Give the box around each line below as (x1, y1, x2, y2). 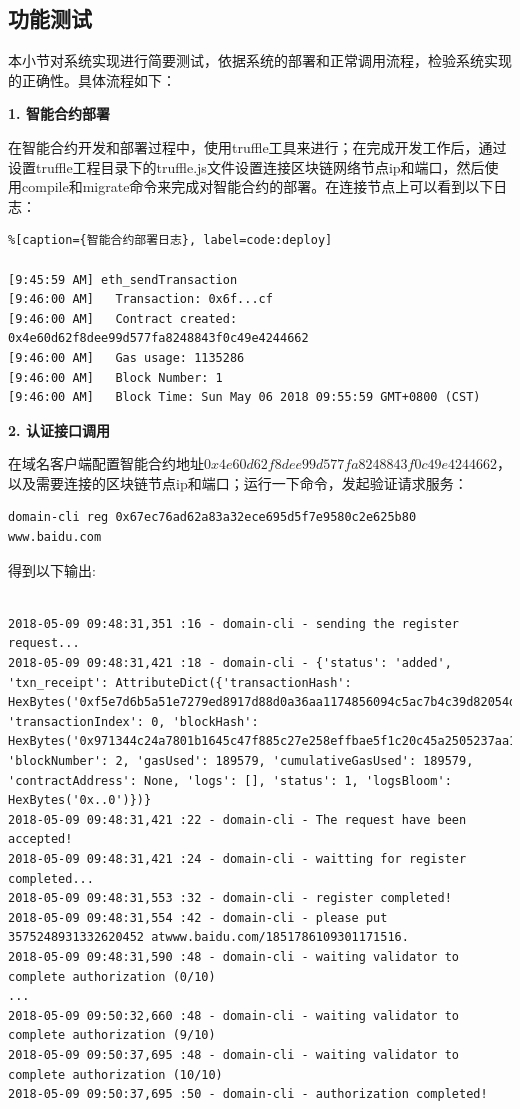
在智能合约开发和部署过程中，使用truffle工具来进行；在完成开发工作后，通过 (8, 136, 507, 157)
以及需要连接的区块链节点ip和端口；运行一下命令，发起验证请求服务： (8, 472, 468, 493)
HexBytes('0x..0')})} (8, 793, 152, 808)
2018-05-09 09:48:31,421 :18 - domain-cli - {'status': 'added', (8, 656, 452, 671)
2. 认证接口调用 (8, 419, 110, 440)
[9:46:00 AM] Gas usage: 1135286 (8, 350, 245, 365)
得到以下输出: (8, 559, 96, 580)
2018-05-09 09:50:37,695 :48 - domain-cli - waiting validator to (8, 1047, 460, 1062)
